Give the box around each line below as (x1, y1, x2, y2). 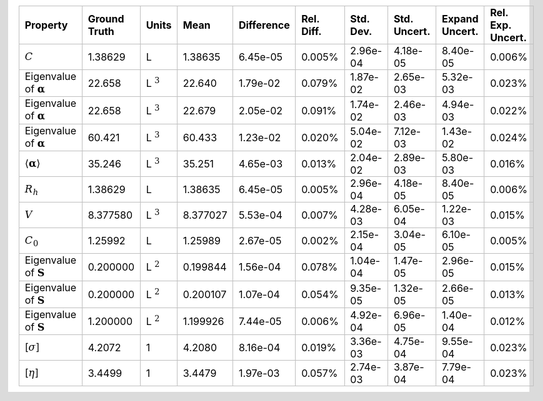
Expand (441, 12, 479, 25)
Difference (238, 18, 290, 32)
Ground (87, 12, 125, 25)
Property (24, 18, 69, 32)
